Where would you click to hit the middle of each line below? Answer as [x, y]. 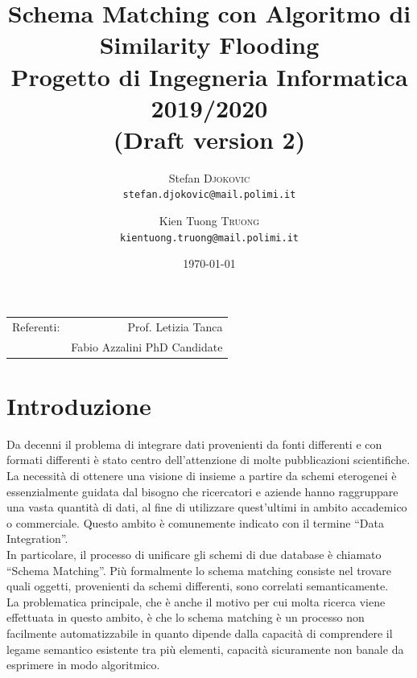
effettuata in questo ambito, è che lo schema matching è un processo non [186, 617]
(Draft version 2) [209, 139]
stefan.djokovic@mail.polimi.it [209, 195]
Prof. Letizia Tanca [175, 326]
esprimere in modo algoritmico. [83, 665]
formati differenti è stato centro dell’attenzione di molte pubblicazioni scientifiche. [208, 460]
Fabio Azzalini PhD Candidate [147, 346]
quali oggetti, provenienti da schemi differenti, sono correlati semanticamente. [198, 586]
